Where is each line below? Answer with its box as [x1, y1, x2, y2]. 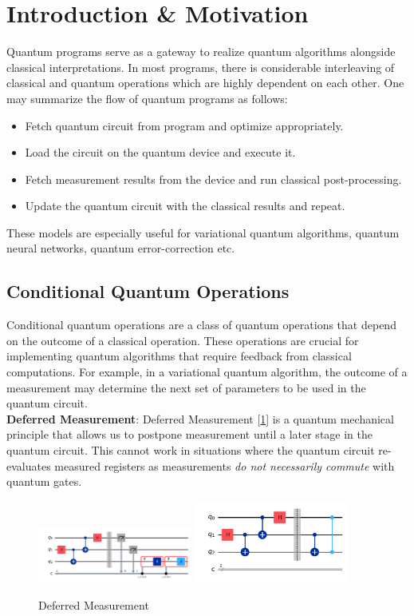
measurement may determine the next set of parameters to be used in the [6, 379, 366, 395]
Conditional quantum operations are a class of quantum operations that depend [6, 316, 396, 333]
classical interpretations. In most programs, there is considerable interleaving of [6, 58, 395, 75]
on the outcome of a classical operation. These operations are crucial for [6, 332, 359, 348]
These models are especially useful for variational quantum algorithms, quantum [6, 224, 400, 240]
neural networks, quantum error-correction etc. [6, 240, 235, 256]
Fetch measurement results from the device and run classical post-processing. [25, 170, 402, 187]
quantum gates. [6, 473, 82, 490]
